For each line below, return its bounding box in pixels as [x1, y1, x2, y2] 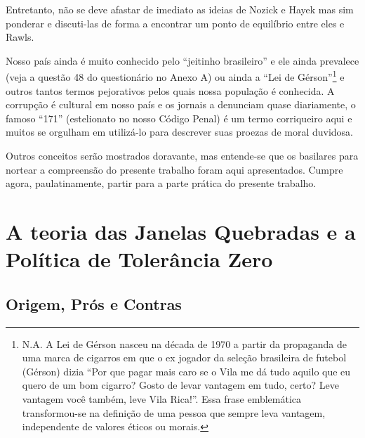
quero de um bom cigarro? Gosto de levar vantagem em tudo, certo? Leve [22, 378, 340, 392]
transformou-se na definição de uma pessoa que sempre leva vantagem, [22, 405, 326, 420]
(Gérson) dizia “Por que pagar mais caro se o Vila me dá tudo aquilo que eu [22, 363, 351, 378]
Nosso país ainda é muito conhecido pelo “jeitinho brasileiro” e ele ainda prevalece [6, 53, 359, 67]
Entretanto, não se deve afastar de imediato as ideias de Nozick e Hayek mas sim [6, 2, 354, 16]
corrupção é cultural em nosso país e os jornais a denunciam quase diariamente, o [6, 97, 356, 112]
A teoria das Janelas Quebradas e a [6, 217, 356, 245]
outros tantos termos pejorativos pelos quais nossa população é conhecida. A [6, 83, 335, 98]
